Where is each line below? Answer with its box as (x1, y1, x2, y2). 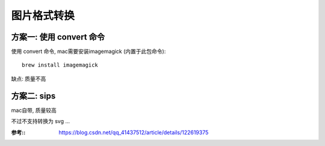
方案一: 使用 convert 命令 (11, 32, 105, 42)
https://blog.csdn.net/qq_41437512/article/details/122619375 (58, 129, 209, 136)
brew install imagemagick (22, 62, 99, 68)
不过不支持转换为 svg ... (11, 118, 70, 125)
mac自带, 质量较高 (11, 106, 57, 114)
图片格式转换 (11, 9, 75, 22)
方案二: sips (11, 91, 56, 101)
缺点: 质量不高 (11, 75, 46, 82)
